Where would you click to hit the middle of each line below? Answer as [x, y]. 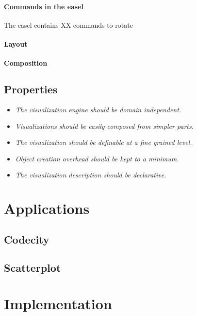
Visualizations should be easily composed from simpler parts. [105, 126]
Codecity [27, 239]
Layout [16, 44]
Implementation [58, 304]
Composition [26, 63]
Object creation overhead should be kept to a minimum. [97, 158]
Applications [47, 208]
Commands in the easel [44, 6]
